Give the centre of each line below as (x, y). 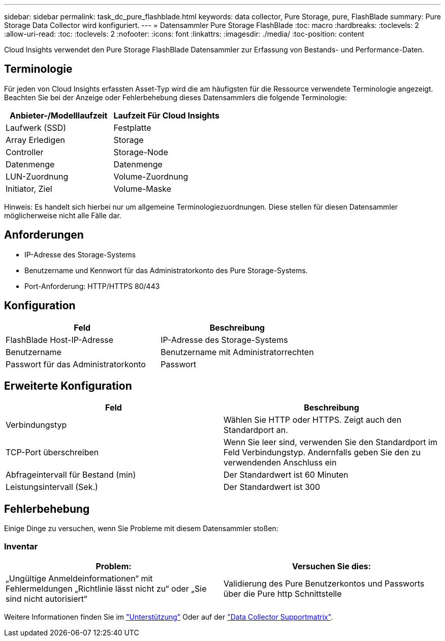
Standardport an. (256, 430)
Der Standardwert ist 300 (272, 487)
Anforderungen (44, 235)
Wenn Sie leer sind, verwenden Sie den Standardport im (330, 442)
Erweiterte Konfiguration (68, 386)
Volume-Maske (142, 188)
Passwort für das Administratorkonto (76, 364)
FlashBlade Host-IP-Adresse (60, 340)
